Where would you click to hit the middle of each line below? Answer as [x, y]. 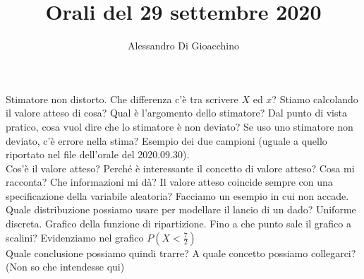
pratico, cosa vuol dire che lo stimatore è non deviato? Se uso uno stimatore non [180, 126]
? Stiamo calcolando [315, 99]
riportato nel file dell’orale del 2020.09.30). [98, 154]
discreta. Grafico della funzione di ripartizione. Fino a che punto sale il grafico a [178, 224]
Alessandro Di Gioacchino [183, 46]
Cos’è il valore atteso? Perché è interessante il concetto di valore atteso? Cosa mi [180, 168]
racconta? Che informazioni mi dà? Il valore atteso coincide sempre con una [169, 182]
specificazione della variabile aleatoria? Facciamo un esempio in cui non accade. [177, 195]
